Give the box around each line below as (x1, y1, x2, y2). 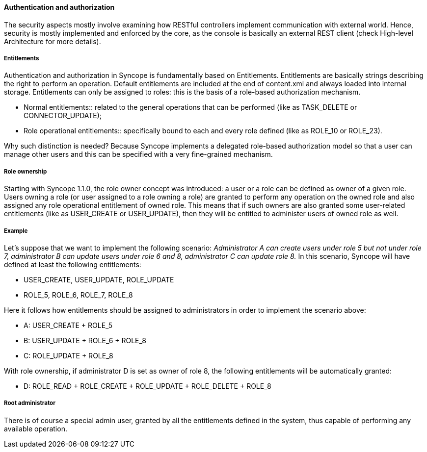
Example (4, 227, 28, 234)
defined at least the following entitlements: (4, 260, 141, 269)
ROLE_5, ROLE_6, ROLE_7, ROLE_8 (24, 290, 133, 299)
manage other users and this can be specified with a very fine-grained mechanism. (4, 150, 273, 159)
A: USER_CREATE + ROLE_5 (24, 321, 113, 329)
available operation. (4, 424, 67, 433)
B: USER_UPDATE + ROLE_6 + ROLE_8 (24, 336, 146, 345)
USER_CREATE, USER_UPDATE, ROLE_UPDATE (24, 275, 174, 284)
